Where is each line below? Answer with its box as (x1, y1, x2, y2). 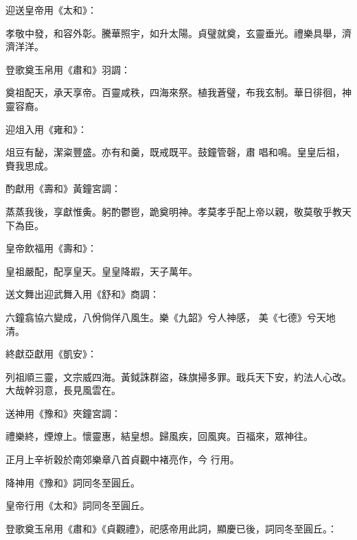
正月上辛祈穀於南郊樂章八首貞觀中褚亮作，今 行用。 (5, 452, 240, 467)
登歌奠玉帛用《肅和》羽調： (5, 62, 130, 76)
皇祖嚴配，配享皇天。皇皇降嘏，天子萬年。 (5, 263, 198, 278)
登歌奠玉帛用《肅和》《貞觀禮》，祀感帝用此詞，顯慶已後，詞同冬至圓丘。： (5, 521, 337, 535)
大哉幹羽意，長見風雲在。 (5, 383, 121, 397)
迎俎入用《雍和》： (5, 121, 87, 136)
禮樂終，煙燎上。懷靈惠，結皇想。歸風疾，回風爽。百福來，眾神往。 (5, 429, 313, 443)
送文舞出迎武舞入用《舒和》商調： (5, 287, 159, 301)
